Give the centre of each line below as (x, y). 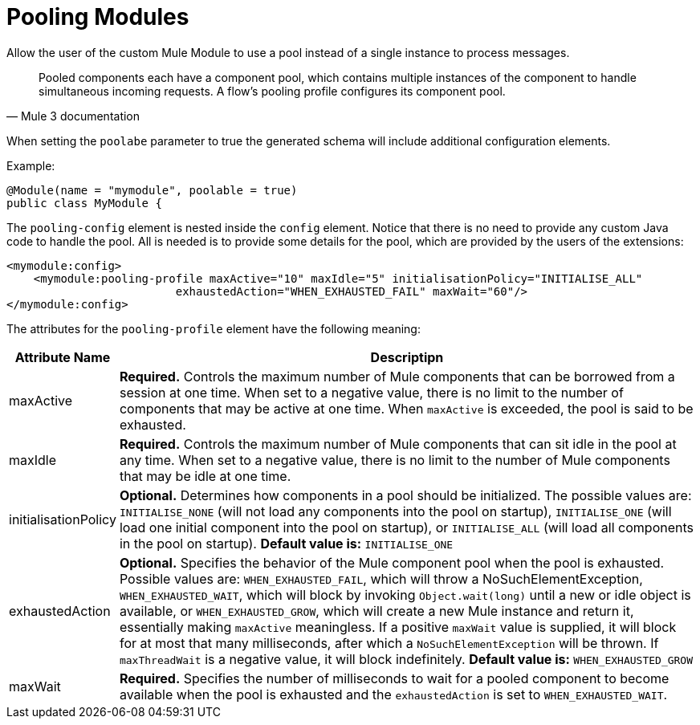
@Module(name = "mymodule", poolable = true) (152, 190)
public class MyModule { (84, 203)
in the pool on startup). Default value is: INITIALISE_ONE (286, 543)
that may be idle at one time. (205, 476)
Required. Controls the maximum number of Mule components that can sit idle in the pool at (398, 444)
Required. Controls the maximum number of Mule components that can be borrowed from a (397, 376)
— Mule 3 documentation (73, 116)
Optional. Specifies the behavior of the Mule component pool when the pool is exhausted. (392, 562)
